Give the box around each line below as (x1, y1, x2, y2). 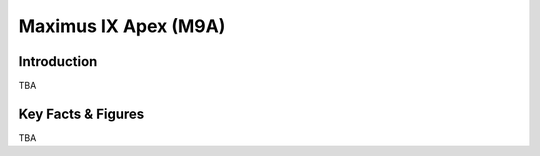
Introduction (18, 53, 98, 70)
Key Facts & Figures (18, 105, 145, 122)
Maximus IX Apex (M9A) (18, 15, 226, 37)
